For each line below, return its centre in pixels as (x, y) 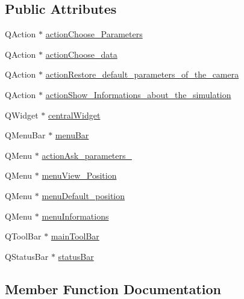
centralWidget (74, 115)
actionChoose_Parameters (94, 34)
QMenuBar (25, 135)
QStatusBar (27, 256)
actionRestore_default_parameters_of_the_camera (142, 74)
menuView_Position (79, 175)
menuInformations (75, 216)
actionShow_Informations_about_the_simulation (138, 94)
